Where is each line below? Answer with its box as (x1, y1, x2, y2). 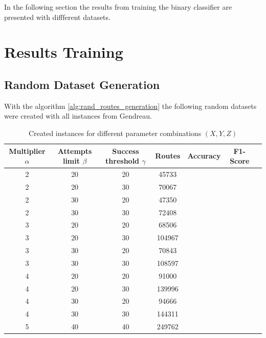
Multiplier (9, 145, 46, 156)
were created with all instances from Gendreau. (4, 110, 152, 121)
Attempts (57, 145, 92, 156)
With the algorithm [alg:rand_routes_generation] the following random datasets (4, 100, 257, 111)
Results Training (4, 41, 123, 62)
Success (112, 145, 139, 156)
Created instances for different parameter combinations (28, 127, 202, 138)
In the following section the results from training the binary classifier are (4, 2, 232, 12)
